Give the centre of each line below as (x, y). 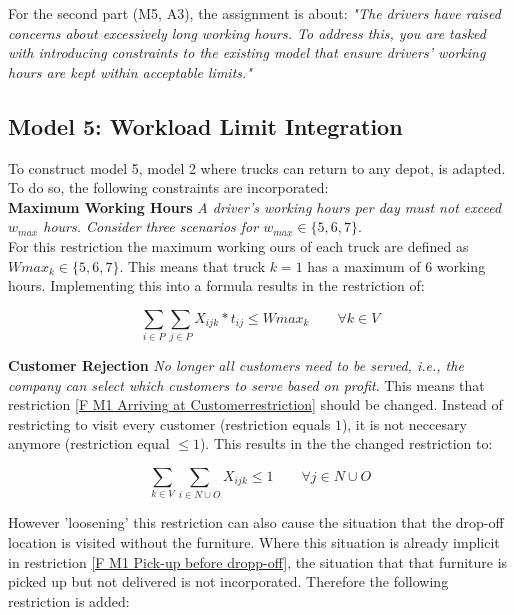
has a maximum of (364, 265)
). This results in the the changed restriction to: (346, 443)
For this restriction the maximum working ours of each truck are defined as (238, 245)
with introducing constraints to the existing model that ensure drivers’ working (247, 52)
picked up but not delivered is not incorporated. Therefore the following (228, 581)
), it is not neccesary (404, 423)
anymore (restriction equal (89, 443)
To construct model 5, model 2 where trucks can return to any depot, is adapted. (257, 167)
